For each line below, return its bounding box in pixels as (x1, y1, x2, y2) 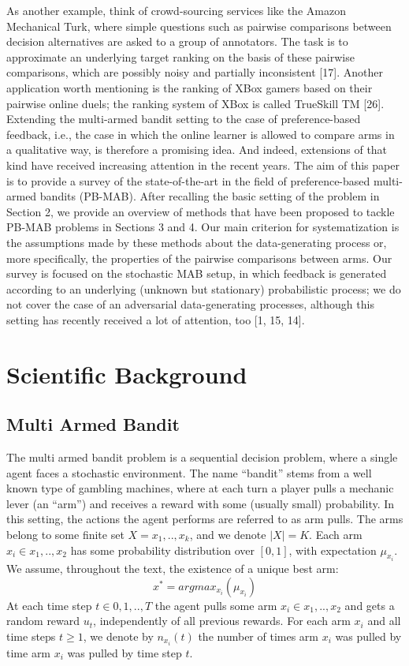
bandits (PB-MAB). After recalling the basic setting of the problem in (39, 188, 380, 204)
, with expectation (288, 541, 377, 558)
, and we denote (189, 526, 266, 543)
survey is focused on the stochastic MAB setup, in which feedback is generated (6, 265, 387, 282)
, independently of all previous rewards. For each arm (93, 612, 351, 629)
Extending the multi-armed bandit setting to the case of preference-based (6, 110, 361, 127)
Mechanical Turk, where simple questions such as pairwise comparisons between (6, 17, 392, 34)
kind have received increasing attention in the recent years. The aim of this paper (6, 156, 400, 173)
